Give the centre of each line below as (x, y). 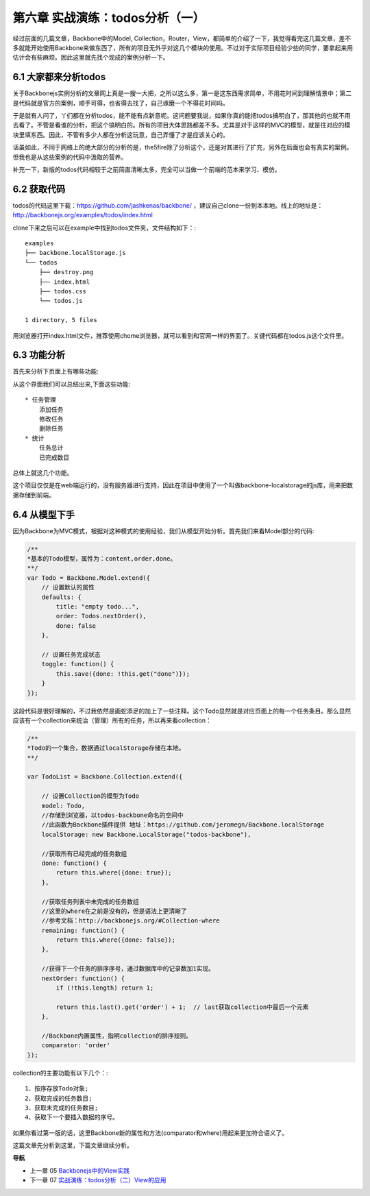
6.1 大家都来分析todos (59, 77)
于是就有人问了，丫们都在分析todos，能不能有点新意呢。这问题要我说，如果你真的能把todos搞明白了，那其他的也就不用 (182, 116)
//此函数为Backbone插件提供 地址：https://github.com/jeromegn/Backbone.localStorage (183, 825)
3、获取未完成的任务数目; (62, 1108)
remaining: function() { (83, 930)
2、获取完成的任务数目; (59, 1098)
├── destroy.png (66, 272)
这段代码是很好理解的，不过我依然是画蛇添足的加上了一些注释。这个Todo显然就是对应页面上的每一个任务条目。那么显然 (182, 711)
